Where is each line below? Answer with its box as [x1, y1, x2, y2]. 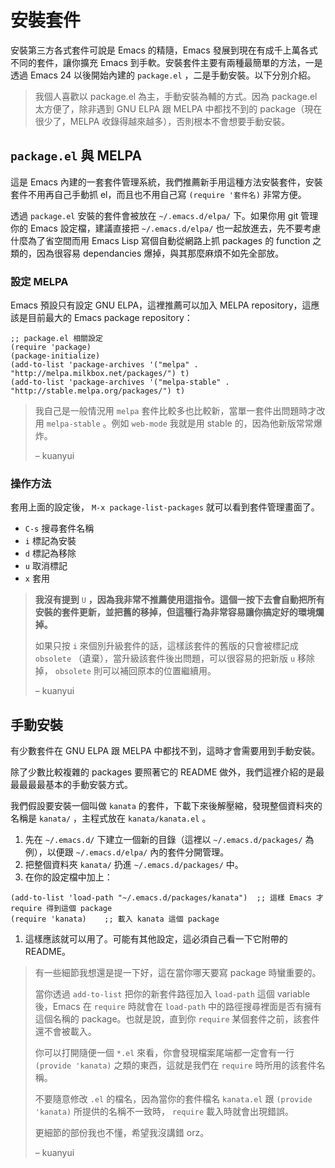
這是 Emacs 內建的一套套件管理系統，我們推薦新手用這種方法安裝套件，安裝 [10, 176, 323, 188]
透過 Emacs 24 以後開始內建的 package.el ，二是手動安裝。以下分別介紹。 [10, 69, 317, 81]
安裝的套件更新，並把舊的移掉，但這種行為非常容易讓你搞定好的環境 [34, 606, 316, 618]
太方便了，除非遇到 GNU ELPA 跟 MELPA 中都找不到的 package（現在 [34, 102, 323, 115]
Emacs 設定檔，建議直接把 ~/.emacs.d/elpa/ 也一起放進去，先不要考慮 [29, 222, 322, 234]
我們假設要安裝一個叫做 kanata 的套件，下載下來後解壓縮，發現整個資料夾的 [10, 800, 323, 812]
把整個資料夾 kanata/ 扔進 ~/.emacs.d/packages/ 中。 [24, 859, 244, 871]
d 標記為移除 [24, 547, 77, 560]
